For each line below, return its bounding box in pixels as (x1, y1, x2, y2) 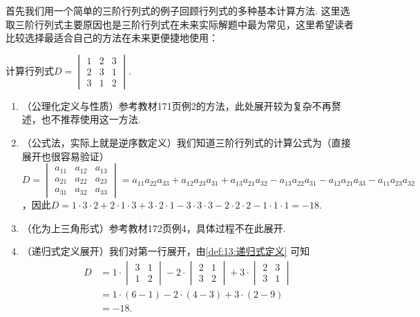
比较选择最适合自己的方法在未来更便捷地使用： (6, 30, 218, 45)
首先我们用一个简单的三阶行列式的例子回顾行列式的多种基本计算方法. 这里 (6, 3, 341, 17)
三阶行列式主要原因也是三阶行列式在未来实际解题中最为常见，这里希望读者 (15, 17, 354, 31)
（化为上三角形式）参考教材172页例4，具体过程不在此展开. (21, 220, 286, 235)
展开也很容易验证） (21, 148, 109, 163)
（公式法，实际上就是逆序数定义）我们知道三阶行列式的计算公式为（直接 (21, 135, 351, 149)
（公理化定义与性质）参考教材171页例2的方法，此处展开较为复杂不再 (21, 98, 332, 113)
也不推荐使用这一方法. (41, 112, 141, 126)
